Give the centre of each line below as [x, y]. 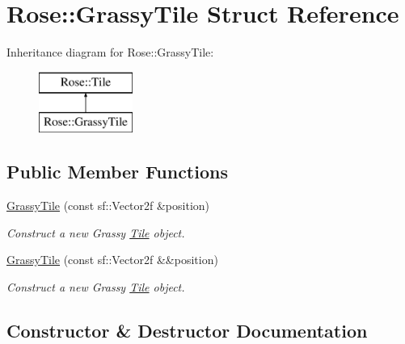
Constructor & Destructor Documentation [187, 330]
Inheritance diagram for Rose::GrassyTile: [110, 52]
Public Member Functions [117, 172]
